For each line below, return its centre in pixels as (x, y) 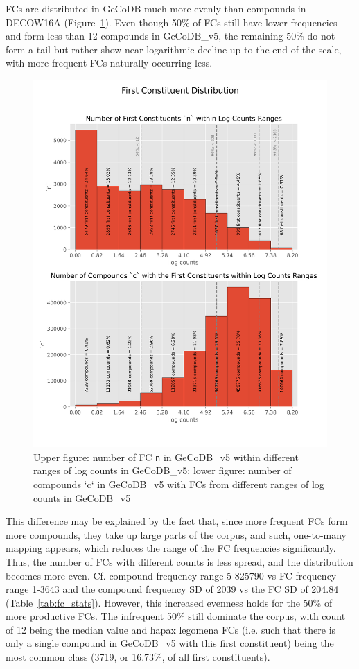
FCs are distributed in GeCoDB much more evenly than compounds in (156, 8)
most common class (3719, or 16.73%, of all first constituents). (138, 657)
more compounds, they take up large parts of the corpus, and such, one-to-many (176, 534)
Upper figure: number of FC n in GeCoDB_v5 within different (166, 457)
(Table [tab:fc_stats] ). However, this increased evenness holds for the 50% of (169, 602)
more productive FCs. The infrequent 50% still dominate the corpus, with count (176, 616)
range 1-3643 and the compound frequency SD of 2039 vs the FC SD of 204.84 (172, 589)
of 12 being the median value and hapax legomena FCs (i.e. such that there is (171, 629)
